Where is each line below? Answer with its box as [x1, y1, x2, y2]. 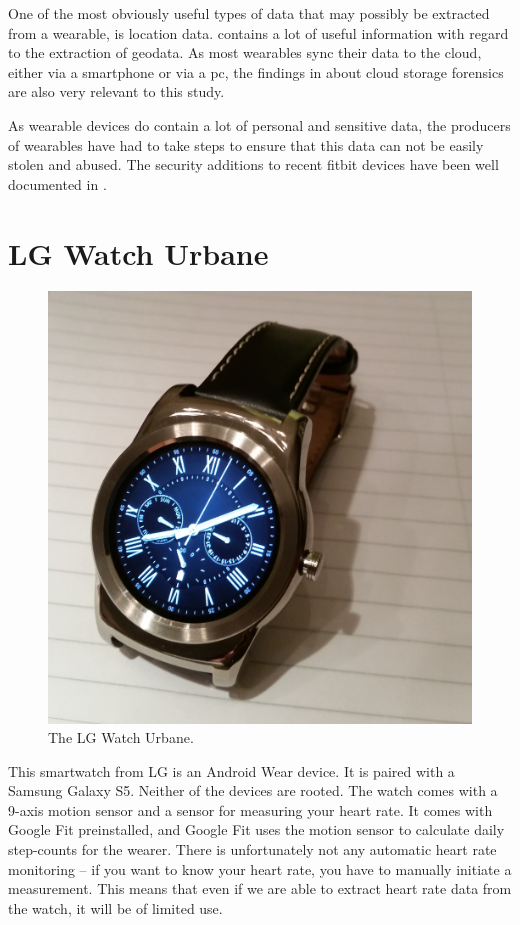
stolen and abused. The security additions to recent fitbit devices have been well [8, 154, 499, 175]
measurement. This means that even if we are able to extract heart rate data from [8, 878, 512, 899]
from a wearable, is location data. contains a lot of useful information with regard [8, 22, 509, 43]
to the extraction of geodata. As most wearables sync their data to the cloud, [8, 42, 482, 63]
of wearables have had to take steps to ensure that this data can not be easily [8, 134, 484, 155]
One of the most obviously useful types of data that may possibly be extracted [8, 3, 490, 23]
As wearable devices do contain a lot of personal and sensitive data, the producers [8, 114, 511, 135]
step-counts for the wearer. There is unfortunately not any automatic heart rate [8, 839, 497, 860]
